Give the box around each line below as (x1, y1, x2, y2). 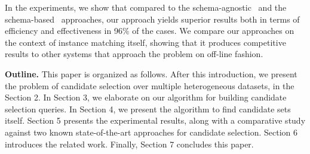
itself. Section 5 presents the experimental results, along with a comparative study (5, 114, 306, 127)
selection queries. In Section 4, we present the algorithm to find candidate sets (5, 102, 291, 115)
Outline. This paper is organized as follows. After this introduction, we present (5, 67, 297, 80)
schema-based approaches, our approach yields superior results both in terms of (5, 12, 300, 25)
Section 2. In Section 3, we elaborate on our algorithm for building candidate (5, 91, 287, 103)
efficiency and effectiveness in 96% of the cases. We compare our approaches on (5, 24, 294, 37)
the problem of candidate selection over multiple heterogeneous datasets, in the (5, 79, 294, 92)
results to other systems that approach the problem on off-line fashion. (5, 48, 263, 60)
